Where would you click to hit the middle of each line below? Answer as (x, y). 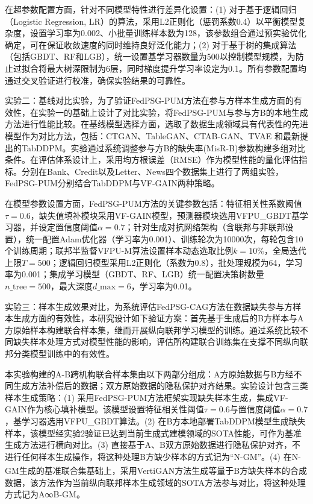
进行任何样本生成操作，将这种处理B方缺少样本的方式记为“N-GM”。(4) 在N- (153, 456)
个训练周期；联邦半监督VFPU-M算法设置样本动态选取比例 (119, 250)
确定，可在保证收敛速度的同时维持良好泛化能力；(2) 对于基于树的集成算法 (151, 44)
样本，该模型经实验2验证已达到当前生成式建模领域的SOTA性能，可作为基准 (153, 433)
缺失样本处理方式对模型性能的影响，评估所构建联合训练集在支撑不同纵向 (156, 342)
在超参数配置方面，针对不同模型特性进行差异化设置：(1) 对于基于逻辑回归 (151, 9)
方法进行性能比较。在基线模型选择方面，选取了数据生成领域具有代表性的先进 (156, 124)
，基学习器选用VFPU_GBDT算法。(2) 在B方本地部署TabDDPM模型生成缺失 (155, 421)
